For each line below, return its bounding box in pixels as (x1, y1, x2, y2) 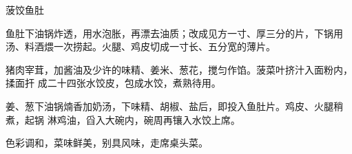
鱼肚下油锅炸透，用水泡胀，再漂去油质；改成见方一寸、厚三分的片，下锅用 (6, 25, 343, 40)
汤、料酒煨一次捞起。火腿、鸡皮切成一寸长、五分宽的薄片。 (6, 39, 276, 54)
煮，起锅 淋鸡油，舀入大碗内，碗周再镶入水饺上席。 (6, 112, 240, 126)
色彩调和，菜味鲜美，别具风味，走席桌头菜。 (6, 135, 208, 150)
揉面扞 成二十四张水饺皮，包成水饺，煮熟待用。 (6, 76, 221, 90)
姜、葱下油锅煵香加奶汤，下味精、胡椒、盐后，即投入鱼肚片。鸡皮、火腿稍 (6, 98, 343, 113)
